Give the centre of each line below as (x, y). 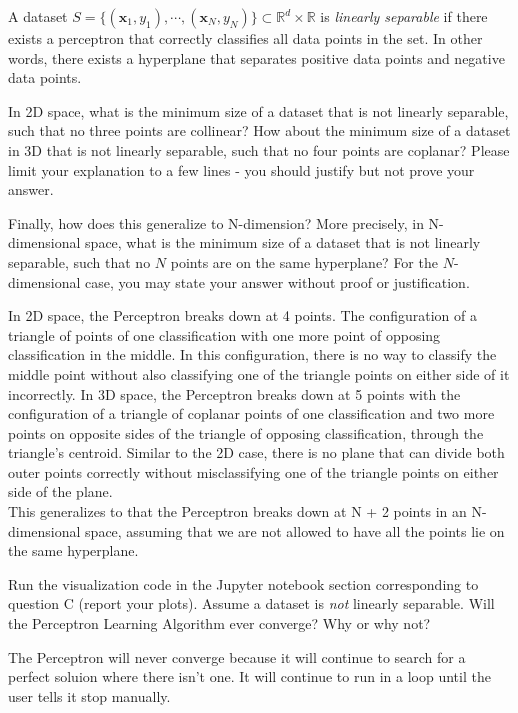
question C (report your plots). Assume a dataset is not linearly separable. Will (251, 603)
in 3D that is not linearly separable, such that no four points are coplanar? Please (259, 149)
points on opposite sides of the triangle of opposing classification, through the (246, 432)
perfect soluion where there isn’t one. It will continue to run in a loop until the (249, 676)
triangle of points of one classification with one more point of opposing (224, 334)
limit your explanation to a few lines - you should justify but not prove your (241, 169)
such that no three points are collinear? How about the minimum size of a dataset (259, 130)
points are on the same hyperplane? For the (304, 261)
